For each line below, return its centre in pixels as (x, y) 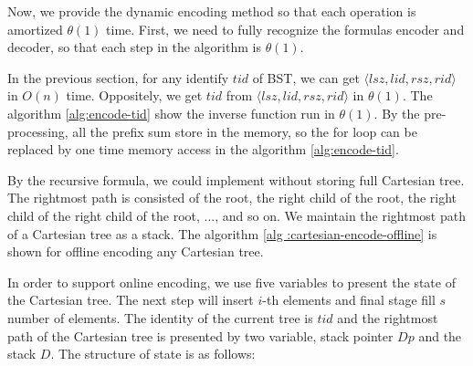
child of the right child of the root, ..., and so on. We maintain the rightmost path (236, 215)
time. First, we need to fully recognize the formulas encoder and (285, 29)
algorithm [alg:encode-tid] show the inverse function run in (171, 113)
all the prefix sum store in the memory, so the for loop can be (245, 131)
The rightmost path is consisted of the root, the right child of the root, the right (232, 198)
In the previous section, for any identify (118, 77)
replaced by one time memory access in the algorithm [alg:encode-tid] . (203, 149)
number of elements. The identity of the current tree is (160, 317)
